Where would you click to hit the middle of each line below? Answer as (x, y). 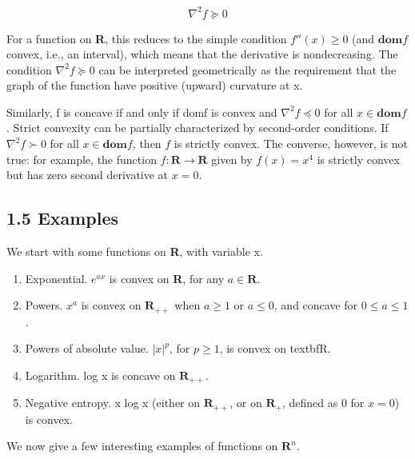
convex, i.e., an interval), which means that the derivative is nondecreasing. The (202, 54)
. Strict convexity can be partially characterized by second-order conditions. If (198, 128)
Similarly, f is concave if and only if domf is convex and (142, 112)
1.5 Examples (63, 218)
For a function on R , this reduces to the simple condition (147, 38)
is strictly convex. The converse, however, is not (291, 144)
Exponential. (56, 278)
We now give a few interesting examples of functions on (142, 446)
